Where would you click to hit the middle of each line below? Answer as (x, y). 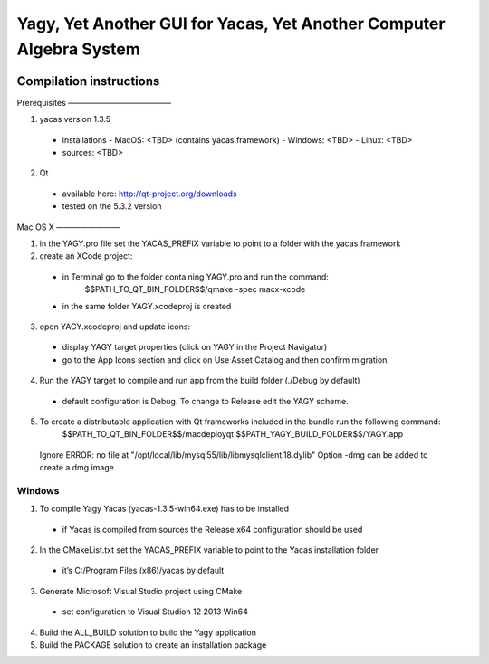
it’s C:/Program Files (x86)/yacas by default (143, 571)
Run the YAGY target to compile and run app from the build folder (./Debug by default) (200, 381)
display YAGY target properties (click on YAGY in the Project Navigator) (195, 347)
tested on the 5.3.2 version (112, 206)
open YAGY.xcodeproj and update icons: (115, 327)
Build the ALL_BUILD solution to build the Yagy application (148, 632)
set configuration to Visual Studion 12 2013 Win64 (155, 612)
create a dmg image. (78, 468)
